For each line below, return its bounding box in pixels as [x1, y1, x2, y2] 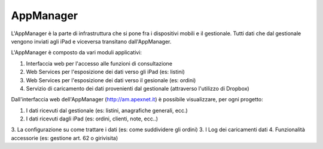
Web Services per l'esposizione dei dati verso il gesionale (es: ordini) [26, 76, 196, 83]
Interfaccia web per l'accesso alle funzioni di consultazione [26, 60, 173, 67]
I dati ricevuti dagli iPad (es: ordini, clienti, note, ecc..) [26, 115, 159, 122]
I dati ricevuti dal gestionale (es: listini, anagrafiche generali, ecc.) [26, 107, 188, 114]
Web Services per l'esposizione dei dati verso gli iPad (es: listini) [26, 69, 185, 76]
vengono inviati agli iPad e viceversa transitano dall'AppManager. [11, 38, 172, 45]
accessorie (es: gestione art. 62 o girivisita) [11, 134, 118, 141]
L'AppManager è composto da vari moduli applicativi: [11, 49, 142, 56]
